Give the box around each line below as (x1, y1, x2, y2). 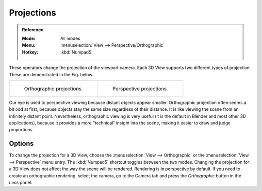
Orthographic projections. (24, 85, 83, 92)
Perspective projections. (112, 85, 168, 92)
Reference (22, 27, 44, 33)
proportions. (9, 127, 34, 133)
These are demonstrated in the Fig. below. (9, 71, 94, 77)
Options (9, 139, 34, 148)
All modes (60, 35, 81, 41)
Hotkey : (22, 49, 39, 55)
